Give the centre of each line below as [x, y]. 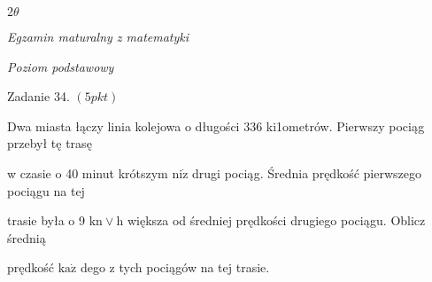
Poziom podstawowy [61, 66]
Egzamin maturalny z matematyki [98, 36]
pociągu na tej [46, 190]
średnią [27, 237]
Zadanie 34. [39, 96]
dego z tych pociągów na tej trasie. [175, 267]
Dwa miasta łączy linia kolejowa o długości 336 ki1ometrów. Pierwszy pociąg [216, 125]
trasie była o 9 [46, 220]
